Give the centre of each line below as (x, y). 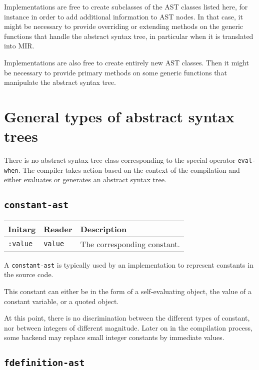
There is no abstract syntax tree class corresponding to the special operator (120, 160)
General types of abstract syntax (119, 116)
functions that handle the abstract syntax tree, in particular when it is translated (129, 36)
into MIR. (19, 46)
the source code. (29, 274)
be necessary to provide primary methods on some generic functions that (115, 72)
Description (103, 229)
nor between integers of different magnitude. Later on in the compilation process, (128, 327)
